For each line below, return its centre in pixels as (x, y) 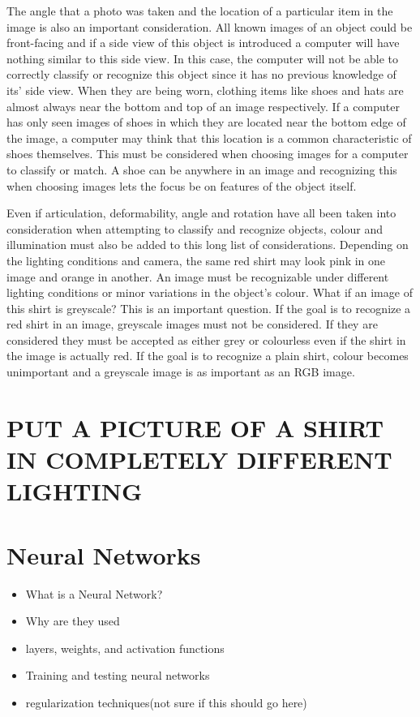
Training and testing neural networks (118, 675)
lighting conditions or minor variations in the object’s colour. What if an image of (210, 292)
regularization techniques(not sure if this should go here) (166, 702)
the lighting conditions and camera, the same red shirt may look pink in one (196, 260)
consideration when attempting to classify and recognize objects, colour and (195, 228)
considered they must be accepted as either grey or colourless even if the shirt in (206, 339)
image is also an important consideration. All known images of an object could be (210, 26)
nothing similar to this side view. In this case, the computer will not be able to (203, 58)
